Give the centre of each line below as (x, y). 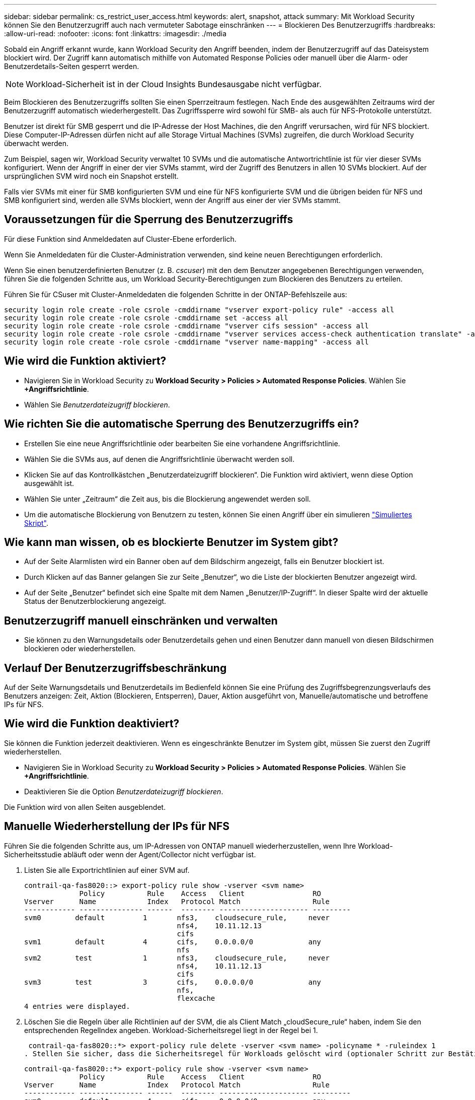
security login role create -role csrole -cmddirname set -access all (146, 318)
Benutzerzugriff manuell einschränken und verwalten (141, 621)
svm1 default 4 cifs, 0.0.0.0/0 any (173, 942)
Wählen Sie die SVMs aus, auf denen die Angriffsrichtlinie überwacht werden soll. (160, 459)
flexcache (196, 998)
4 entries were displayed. (77, 1006)
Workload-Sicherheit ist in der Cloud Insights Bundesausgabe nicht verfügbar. (174, 84)
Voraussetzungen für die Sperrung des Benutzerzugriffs (149, 220)
